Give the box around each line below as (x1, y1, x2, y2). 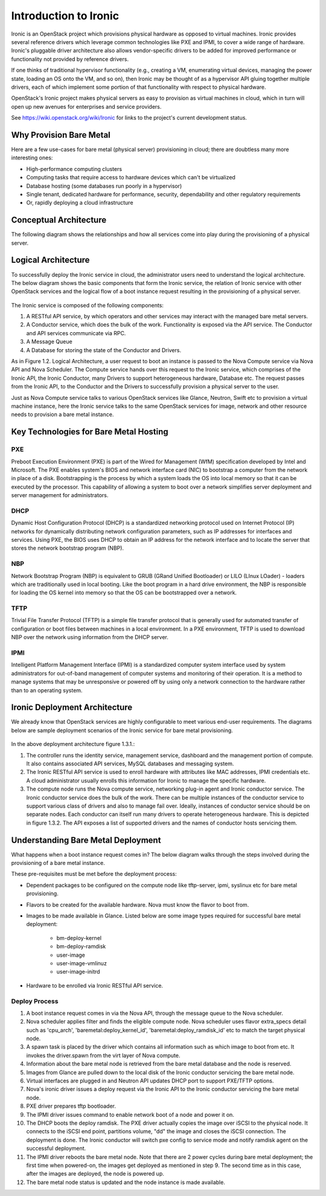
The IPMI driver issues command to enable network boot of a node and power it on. (26, 1111, 235, 1118)
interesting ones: (11, 154, 53, 161)
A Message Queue (26, 338, 72, 346)
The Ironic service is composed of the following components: (11, 301, 164, 309)
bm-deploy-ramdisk (56, 943, 106, 950)
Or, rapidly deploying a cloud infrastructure (26, 199, 133, 207)
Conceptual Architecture (11, 215, 107, 225)
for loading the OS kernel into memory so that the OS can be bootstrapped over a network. (11, 589, 237, 596)
